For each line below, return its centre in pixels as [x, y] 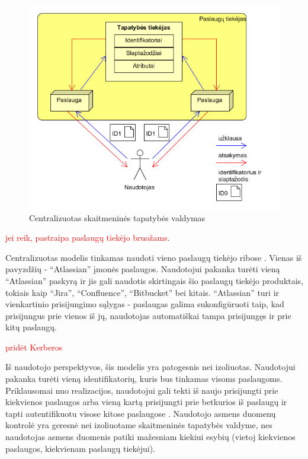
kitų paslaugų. [31, 327]
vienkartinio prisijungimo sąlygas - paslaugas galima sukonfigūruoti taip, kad [145, 304]
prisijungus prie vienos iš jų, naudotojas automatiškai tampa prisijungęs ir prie [148, 315]
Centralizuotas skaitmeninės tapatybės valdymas [117, 217]
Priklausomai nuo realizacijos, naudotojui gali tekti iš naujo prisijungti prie [142, 390]
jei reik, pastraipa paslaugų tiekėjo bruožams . [88, 238]
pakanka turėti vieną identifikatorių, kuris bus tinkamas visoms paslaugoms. [144, 379]
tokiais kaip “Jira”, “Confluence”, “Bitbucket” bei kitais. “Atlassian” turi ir [142, 292]
